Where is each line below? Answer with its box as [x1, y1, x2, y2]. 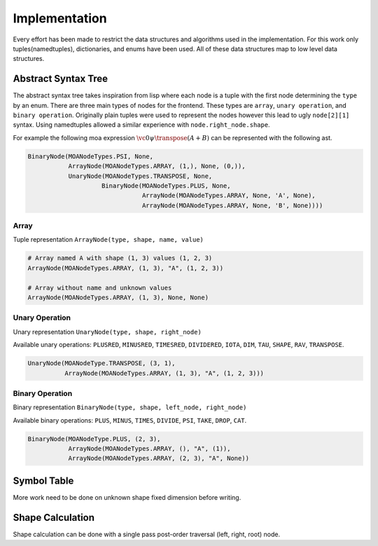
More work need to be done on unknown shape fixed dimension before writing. [13, 493, 241, 501]
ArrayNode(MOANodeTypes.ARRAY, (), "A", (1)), [68, 445, 231, 453]
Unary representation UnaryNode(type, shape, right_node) [13, 327, 202, 336]
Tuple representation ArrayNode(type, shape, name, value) [13, 236, 204, 244]
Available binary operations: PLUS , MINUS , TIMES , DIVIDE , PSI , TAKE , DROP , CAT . [13, 416, 247, 424]
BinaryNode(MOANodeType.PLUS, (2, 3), [27, 435, 161, 443]
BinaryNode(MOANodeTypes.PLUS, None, [101, 182, 231, 189]
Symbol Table [13, 475, 74, 486]
